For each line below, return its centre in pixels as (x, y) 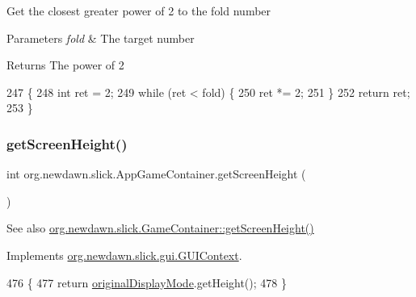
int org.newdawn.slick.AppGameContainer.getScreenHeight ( (156, 174)
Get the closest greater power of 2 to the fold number (139, 10)
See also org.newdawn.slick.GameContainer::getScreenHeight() (160, 228)
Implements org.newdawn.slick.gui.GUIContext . (124, 255)
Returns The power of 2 (65, 65)
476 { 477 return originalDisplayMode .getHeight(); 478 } (147, 282)
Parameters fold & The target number (101, 38)
